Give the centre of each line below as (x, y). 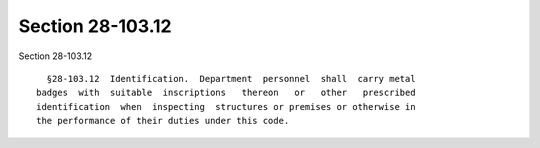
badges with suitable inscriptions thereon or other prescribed (226, 93)
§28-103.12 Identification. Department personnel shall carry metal (231, 78)
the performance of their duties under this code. (163, 121)
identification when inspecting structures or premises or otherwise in (226, 106)
